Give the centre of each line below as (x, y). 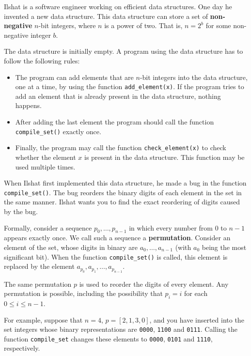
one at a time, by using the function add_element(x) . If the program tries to (130, 86)
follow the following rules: (42, 60)
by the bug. (21, 211)
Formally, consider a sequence (48, 227)
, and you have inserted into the (197, 319)
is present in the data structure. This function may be (164, 157)
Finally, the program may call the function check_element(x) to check (121, 147)
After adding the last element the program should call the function (115, 122)
